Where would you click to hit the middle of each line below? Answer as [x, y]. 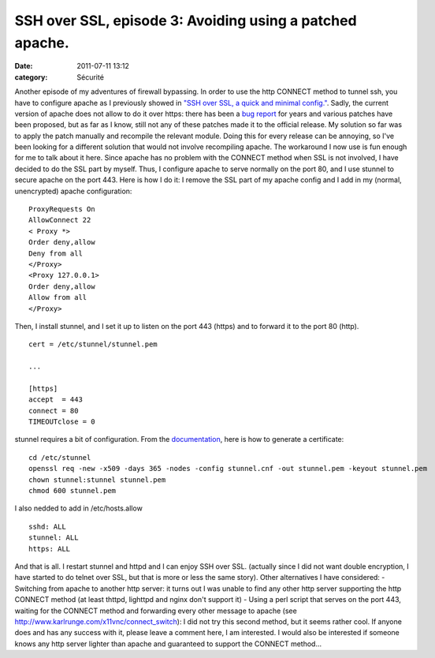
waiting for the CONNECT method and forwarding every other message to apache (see [156, 611]
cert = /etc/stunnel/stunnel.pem [93, 344]
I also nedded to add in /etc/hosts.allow [79, 508]
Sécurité [90, 77]
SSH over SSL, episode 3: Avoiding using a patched [186, 21]
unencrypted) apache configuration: [73, 191]
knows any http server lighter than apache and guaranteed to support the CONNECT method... [168, 644]
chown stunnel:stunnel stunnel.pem [97, 480]
